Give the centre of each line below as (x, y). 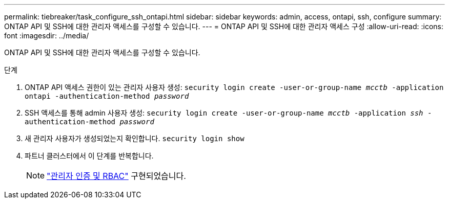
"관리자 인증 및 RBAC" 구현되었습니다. (116, 176)
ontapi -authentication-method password (107, 96)
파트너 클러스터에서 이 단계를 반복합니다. (89, 156)
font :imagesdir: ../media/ (47, 36)
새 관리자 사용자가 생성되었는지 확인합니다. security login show (135, 138)
